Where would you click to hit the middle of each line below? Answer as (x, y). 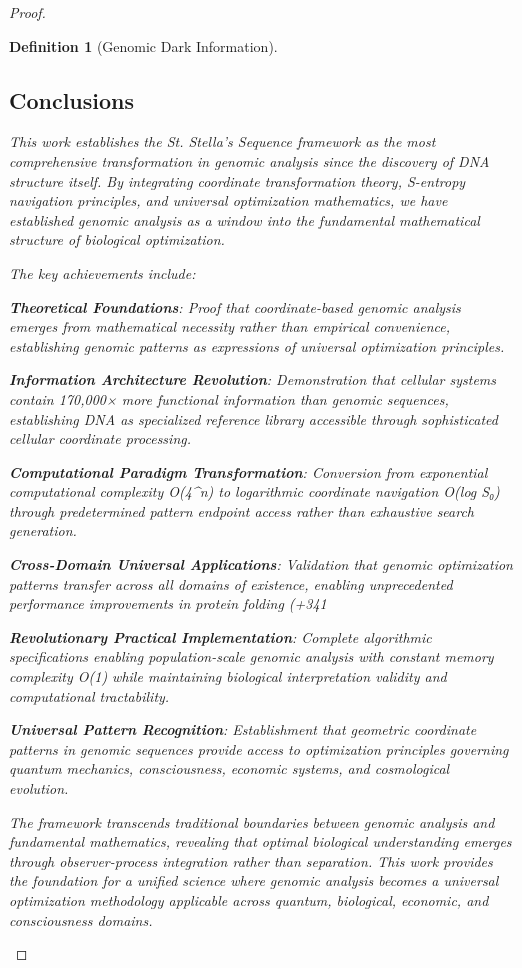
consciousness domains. (81, 919)
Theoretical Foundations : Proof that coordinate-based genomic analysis (235, 306)
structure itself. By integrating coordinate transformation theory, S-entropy (237, 180)
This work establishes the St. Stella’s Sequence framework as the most (222, 141)
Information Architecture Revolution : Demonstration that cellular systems (253, 379)
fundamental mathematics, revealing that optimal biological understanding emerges (260, 841)
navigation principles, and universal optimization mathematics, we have (228, 200)
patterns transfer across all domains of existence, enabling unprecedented (231, 583)
